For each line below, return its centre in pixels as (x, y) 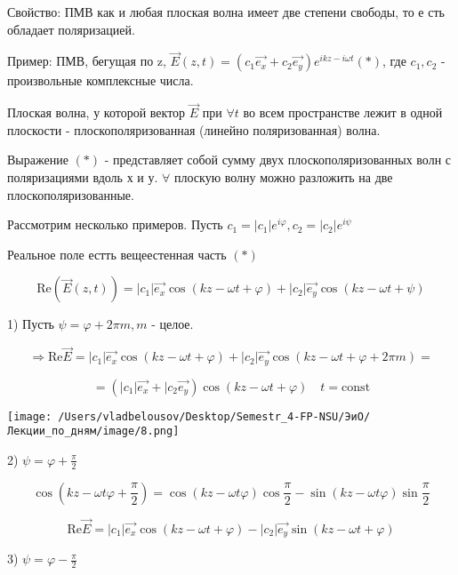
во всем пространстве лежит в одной (343, 112)
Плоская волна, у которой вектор (96, 112)
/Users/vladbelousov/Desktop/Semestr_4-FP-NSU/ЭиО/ (214, 416)
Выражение (38, 160)
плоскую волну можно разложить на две (284, 177)
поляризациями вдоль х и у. (83, 177)
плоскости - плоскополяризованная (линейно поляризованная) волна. (194, 129)
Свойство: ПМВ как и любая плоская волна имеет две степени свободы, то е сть (226, 12)
